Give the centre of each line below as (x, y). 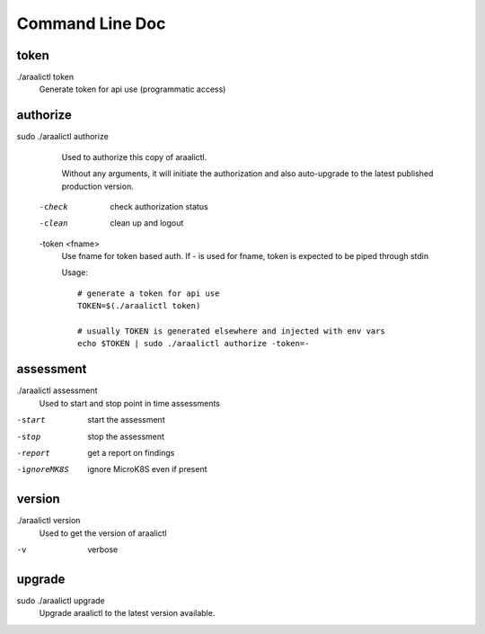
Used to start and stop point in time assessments (129, 403)
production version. (97, 186)
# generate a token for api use (149, 293)
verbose (103, 549)
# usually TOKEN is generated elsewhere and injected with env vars (231, 331)
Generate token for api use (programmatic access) (132, 89)
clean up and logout (147, 223)
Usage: (75, 272)
